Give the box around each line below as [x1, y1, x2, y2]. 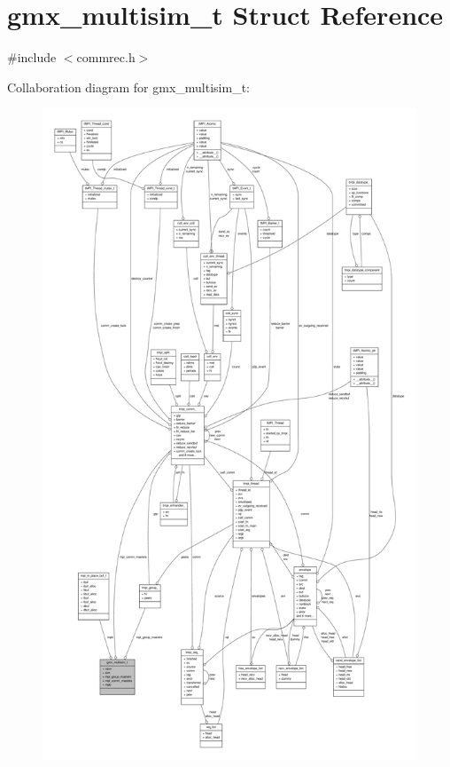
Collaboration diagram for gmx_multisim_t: [7, 77, 251, 96]
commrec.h [76, 48, 136, 67]
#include [7, 48, 57, 67]
